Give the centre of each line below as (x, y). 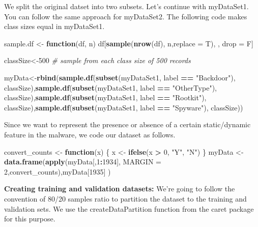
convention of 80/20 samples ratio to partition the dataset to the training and (125, 198)
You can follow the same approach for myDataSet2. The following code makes (126, 16)
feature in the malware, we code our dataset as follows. (90, 134)
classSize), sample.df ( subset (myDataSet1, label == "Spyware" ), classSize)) (124, 107)
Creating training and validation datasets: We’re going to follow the (120, 189)
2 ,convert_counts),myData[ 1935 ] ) (58, 171)
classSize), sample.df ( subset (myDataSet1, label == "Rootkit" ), (105, 97)
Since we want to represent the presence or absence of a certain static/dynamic (127, 124)
